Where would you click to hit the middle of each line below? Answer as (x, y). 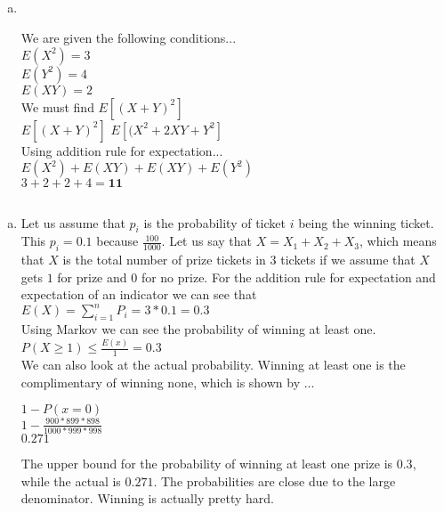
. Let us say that (207, 241)
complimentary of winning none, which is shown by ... (168, 382)
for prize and (92, 277)
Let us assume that (73, 222)
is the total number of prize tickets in (164, 260)
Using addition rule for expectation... (122, 150)
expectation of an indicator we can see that (139, 294)
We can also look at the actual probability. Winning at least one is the (213, 364)
